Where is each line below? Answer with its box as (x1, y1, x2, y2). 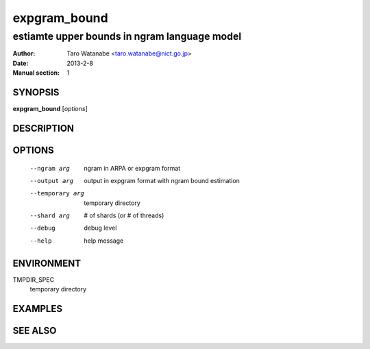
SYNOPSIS (12, 86, 60, 98)
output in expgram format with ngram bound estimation (84, 176, 240, 184)
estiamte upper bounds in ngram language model (12, 30, 242, 43)
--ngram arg (29, 165, 70, 172)
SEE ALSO (12, 324, 57, 336)
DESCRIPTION (12, 122, 75, 134)
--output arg (29, 177, 74, 184)
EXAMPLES (12, 302, 63, 315)
